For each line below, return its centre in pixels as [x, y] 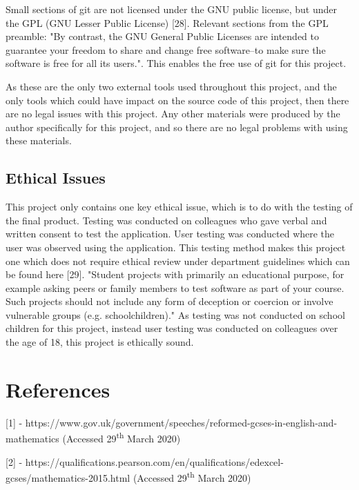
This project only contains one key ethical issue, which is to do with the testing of [179, 207]
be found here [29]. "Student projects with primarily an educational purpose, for [175, 274]
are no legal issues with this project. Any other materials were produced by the [173, 114]
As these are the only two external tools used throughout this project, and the [171, 86]
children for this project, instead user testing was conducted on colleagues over [172, 328]
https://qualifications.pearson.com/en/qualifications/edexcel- [154, 461]
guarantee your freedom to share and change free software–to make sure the [166, 49]
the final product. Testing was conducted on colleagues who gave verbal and [166, 220]
